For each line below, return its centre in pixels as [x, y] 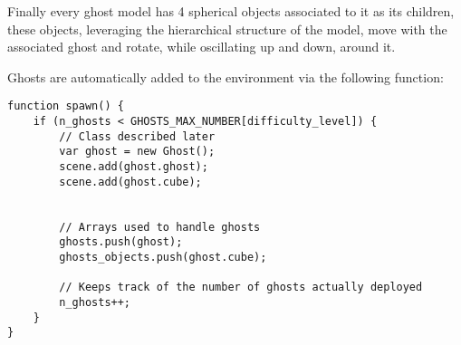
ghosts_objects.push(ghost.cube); [163, 257]
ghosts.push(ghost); [121, 242]
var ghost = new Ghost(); [137, 152]
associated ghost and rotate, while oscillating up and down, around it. [202, 47]
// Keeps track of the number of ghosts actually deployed [241, 287]
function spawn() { [66, 106]
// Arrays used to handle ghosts [160, 227]
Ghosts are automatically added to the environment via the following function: [226, 77]
